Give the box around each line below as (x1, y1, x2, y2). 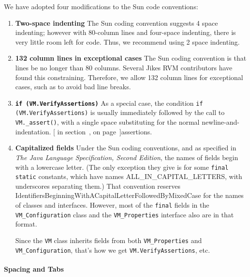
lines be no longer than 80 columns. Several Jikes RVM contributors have (15, 62, 233, 72)
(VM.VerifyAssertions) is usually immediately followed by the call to (15, 107, 225, 117)
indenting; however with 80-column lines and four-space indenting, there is (15, 27, 236, 37)
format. (15, 219, 37, 229)
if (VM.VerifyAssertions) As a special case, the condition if (15, 98, 203, 108)
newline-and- (202, 117, 239, 127)
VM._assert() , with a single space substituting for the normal (15, 117, 200, 127)
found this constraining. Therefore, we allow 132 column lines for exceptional (15, 72, 243, 82)
